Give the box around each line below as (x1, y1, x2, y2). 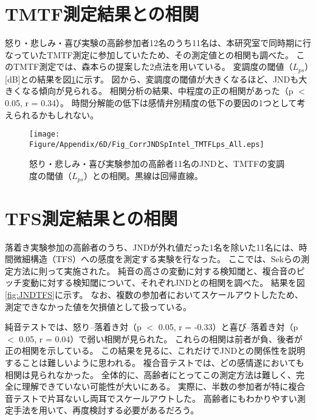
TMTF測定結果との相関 (5, 1, 199, 26)
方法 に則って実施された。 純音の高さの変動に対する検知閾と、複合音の (13, 264, 297, 277)
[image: (29, 130, 60, 139)
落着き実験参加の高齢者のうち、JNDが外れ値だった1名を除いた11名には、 (5, 240, 299, 253)
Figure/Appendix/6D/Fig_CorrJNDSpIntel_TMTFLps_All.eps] (29, 140, 264, 149)
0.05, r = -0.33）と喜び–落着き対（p (158, 320, 298, 333)
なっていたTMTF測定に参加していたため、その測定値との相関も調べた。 (5, 48, 294, 61)
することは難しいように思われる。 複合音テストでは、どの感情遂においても (5, 356, 304, 368)
